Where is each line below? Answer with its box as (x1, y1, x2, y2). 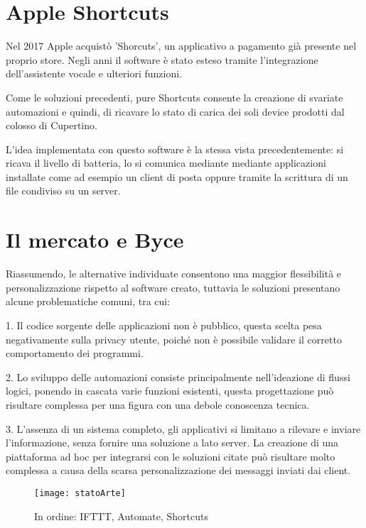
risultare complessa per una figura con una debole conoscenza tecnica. (6, 397, 310, 412)
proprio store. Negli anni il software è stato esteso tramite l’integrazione (6, 52, 318, 67)
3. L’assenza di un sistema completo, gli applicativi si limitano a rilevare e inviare (6, 421, 361, 436)
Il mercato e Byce (6, 225, 184, 254)
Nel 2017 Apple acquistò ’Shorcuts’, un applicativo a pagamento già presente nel (6, 38, 357, 53)
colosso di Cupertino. (6, 118, 97, 133)
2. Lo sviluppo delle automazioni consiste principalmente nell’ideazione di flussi (6, 369, 350, 384)
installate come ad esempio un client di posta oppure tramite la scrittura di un (6, 169, 348, 184)
